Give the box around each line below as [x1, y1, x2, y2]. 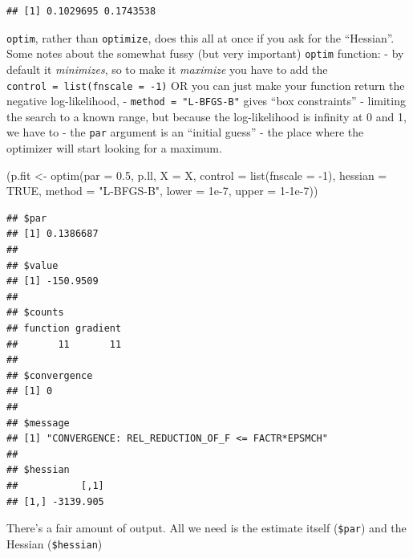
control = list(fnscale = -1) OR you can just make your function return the [6, 76, 405, 93]
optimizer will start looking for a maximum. [6, 140, 222, 157]
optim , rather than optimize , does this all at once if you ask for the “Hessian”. [6, 29, 395, 46]
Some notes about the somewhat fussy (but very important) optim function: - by [6, 45, 404, 62]
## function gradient [6, 323, 122, 334]
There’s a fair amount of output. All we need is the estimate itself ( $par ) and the [6, 519, 407, 536]
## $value [6, 259, 59, 271]
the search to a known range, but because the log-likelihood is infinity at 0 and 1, [6, 108, 407, 124]
